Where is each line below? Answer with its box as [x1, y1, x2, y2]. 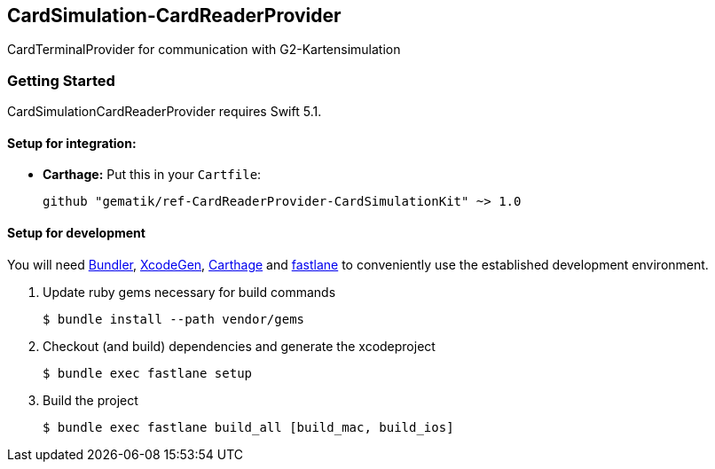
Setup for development [7, 225, 145, 240]
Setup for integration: [7, 135, 137, 151]
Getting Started [7, 71, 115, 90]
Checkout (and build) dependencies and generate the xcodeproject [43, 338, 436, 354]
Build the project [43, 392, 138, 408]
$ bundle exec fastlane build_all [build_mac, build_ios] [43, 419, 454, 434]
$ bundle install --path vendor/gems [43, 311, 305, 326]
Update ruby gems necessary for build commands [43, 284, 336, 300]
